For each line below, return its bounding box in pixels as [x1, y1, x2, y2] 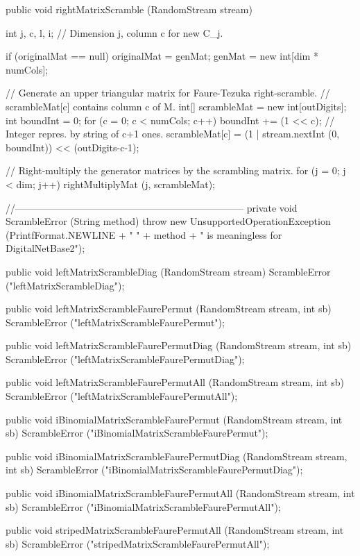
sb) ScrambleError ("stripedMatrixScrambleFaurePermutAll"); [6, 536, 270, 550]
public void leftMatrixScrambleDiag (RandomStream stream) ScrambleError [6, 264, 331, 278]
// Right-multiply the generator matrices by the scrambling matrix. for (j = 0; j [6, 163, 346, 178]
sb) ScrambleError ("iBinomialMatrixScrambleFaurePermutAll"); [6, 499, 281, 514]
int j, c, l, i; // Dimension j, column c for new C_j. [6, 25, 223, 40]
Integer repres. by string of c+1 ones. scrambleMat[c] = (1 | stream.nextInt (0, [6, 126, 340, 141]
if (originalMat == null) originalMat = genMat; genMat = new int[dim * [6, 49, 318, 63]
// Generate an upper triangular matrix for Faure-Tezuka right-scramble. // [6, 85, 330, 100]
